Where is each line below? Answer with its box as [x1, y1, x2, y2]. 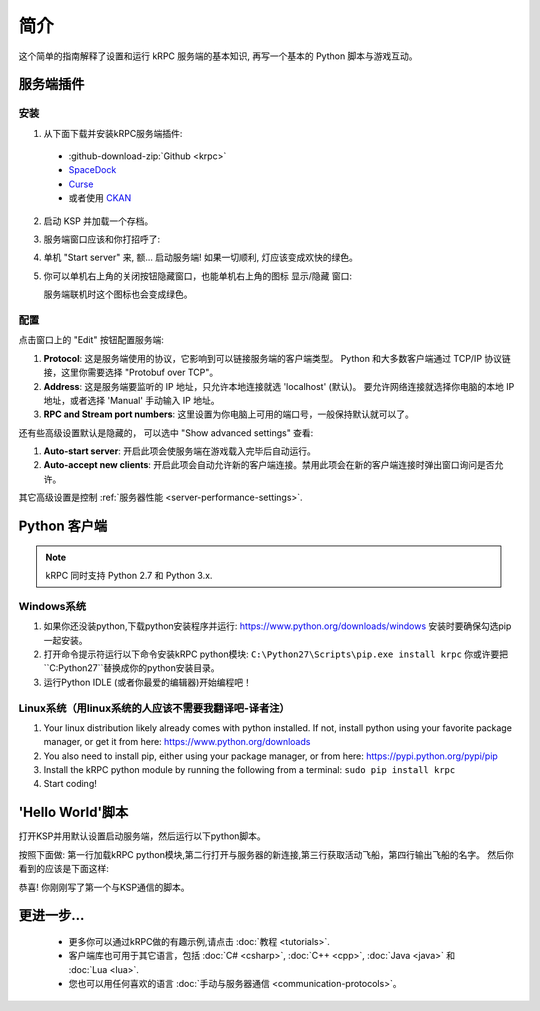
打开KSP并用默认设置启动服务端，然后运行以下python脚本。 [18, 830, 267, 842]
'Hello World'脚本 [18, 804, 129, 821]
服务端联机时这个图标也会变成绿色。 [43, 288, 193, 300]
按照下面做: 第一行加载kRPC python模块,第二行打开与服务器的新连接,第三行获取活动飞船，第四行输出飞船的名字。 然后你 [18, 848, 514, 860]
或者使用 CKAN [68, 192, 132, 204]
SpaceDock [68, 164, 117, 176]
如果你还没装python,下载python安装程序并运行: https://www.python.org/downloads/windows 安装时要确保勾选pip [43, 620, 512, 632]
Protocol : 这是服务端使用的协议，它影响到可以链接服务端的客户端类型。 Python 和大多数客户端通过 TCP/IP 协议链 [43, 352, 512, 364]
